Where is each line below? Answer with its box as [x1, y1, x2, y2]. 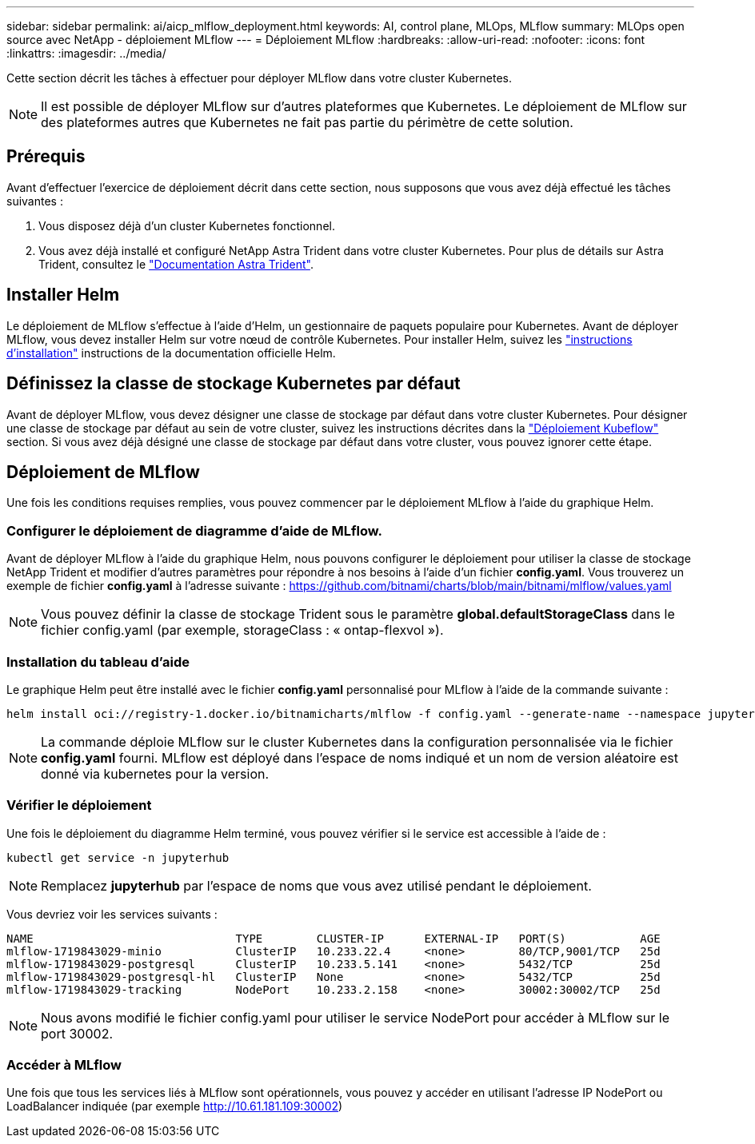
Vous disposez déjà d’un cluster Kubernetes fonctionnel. [38, 218, 335, 233]
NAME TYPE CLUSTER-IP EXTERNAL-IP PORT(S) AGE [6, 931, 661, 945]
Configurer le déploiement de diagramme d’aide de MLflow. [6, 522, 382, 539]
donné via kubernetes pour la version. [41, 765, 270, 782]
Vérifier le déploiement [6, 797, 152, 814]
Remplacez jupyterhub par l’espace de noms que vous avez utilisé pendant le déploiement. [41, 877, 592, 894]
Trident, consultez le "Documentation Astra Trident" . [38, 257, 314, 271]
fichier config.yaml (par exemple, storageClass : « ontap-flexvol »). [41, 622, 444, 639]
